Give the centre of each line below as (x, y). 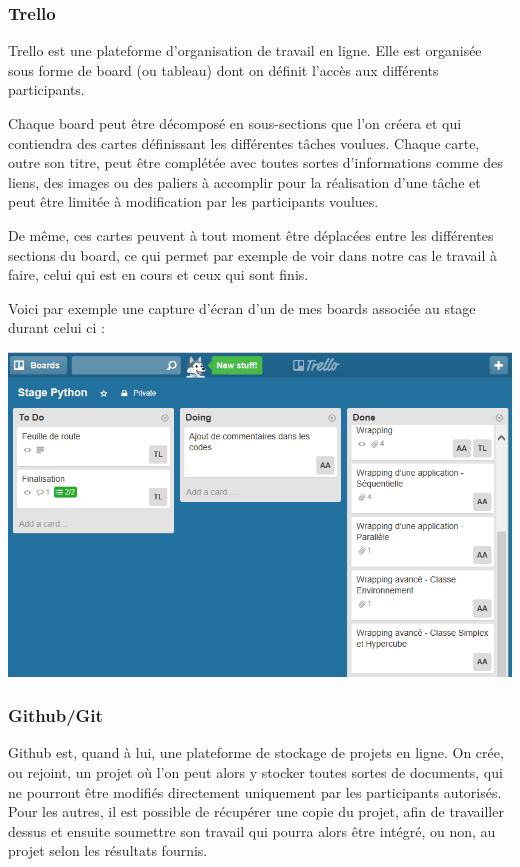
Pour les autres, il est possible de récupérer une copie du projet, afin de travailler (256, 811)
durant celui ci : (56, 327)
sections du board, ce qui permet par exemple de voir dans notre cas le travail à (252, 254)
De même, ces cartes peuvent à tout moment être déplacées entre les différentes (251, 234)
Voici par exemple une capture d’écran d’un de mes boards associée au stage (242, 307)
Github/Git (55, 715)
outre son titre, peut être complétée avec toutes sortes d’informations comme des (255, 162)
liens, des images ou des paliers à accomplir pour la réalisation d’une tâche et (244, 181)
